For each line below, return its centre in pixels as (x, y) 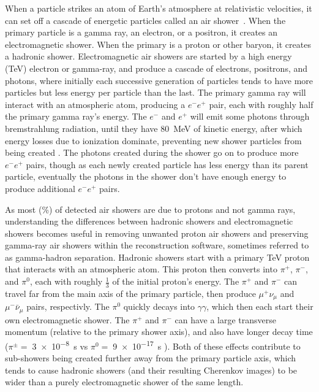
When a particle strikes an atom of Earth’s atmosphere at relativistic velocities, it (159, 8)
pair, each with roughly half (261, 104)
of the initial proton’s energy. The (176, 281)
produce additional (40, 188)
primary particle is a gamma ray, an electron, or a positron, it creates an (141, 32)
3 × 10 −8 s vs (60, 345)
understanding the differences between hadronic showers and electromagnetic (149, 221)
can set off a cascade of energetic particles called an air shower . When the (145, 20)
